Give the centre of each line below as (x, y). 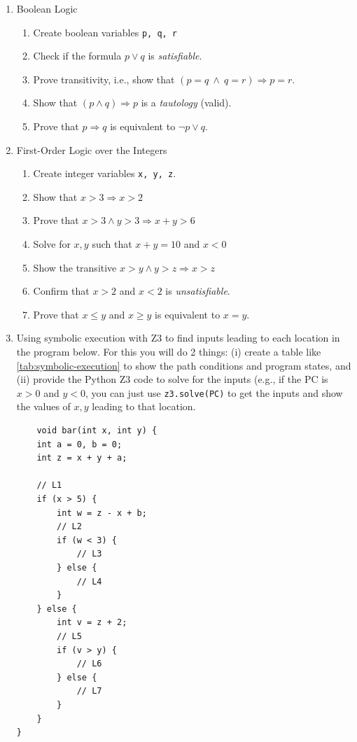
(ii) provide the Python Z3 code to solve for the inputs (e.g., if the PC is (172, 379)
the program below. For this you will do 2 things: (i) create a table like (169, 352)
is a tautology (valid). (186, 103)
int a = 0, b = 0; (79, 444)
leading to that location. (144, 406)
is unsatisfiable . (198, 291)
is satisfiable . (175, 56)
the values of (43, 406)
